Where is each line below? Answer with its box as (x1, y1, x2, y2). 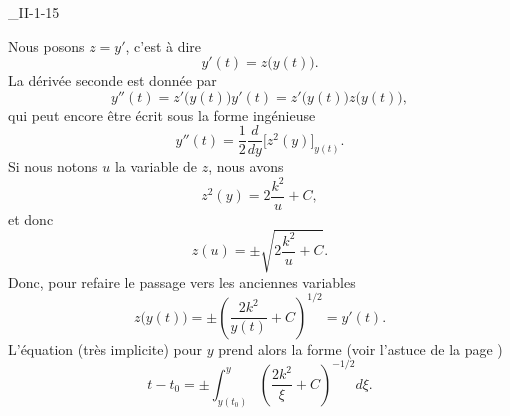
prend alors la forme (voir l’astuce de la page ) (218, 338, 503, 359)
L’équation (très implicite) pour (8, 338, 203, 359)
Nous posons (8, 35, 85, 56)
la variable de (114, 156, 198, 177)
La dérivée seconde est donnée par (8, 70, 217, 91)
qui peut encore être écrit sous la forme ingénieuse (8, 104, 316, 125)
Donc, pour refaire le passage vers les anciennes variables (8, 271, 356, 292)
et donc (8, 208, 54, 229)
